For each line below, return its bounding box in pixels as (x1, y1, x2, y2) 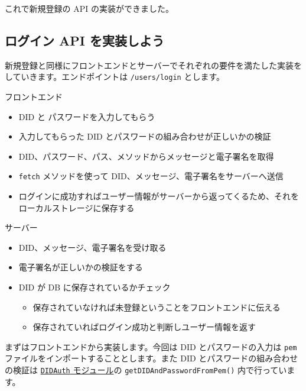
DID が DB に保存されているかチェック (18, 281, 171, 293)
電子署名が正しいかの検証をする (18, 261, 143, 273)
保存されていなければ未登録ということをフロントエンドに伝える (32, 300, 281, 313)
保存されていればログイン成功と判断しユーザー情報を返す (32, 321, 256, 333)
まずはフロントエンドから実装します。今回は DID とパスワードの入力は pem (5, 340, 297, 353)
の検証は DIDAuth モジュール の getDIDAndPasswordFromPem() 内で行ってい (5, 364, 287, 376)
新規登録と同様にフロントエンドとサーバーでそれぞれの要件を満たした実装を (5, 59, 302, 71)
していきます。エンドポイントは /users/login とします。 (5, 70, 225, 83)
